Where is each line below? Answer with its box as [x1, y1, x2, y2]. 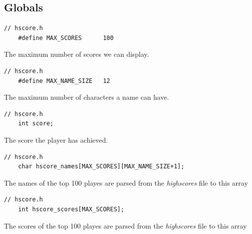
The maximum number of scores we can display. [4, 49, 149, 59]
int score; [18, 120, 54, 127]
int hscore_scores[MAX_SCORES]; [18, 205, 125, 213]
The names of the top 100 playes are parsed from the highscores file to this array [4, 177, 248, 188]
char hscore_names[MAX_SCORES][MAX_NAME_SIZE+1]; [18, 163, 185, 170]
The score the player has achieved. [4, 134, 108, 145]
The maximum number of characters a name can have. [4, 92, 169, 102]
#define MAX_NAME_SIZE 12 [18, 77, 110, 84]
